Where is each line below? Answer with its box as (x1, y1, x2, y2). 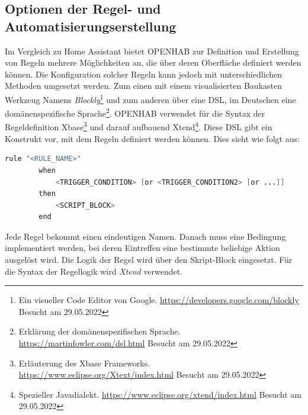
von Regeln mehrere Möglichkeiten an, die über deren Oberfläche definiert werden (5, 56, 301, 69)
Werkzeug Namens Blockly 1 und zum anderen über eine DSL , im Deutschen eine (5, 91, 296, 105)
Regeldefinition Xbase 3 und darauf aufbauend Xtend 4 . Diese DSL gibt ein (5, 119, 272, 133)
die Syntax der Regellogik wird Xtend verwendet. (5, 265, 183, 277)
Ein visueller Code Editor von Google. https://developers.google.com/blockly (18, 294, 299, 306)
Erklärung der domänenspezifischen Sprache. (18, 325, 181, 337)
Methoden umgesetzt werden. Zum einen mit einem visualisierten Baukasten (5, 79, 282, 92)
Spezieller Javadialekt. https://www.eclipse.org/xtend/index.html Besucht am (18, 388, 301, 400)
